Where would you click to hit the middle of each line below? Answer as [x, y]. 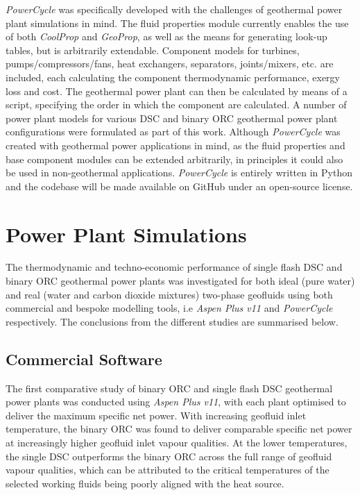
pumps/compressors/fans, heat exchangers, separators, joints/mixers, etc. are [170, 64]
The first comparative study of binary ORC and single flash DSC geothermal [169, 388]
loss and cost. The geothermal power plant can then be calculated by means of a [177, 91]
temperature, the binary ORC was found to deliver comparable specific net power [179, 429]
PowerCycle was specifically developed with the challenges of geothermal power [174, 9]
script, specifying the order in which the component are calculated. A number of [176, 104]
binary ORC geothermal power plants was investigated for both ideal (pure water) [180, 281]
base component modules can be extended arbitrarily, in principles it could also [174, 159]
